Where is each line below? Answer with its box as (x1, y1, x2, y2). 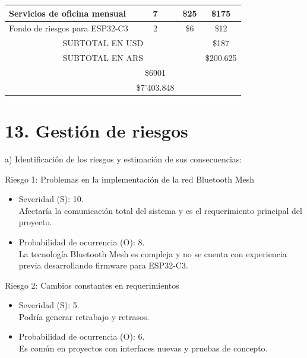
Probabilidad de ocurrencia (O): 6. (18, 330, 145, 343)
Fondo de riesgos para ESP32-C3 (9, 22, 128, 34)
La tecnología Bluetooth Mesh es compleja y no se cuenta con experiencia (18, 247, 287, 260)
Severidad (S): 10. (18, 193, 84, 205)
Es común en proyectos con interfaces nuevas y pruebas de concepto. (18, 342, 268, 354)
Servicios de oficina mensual (9, 7, 126, 19)
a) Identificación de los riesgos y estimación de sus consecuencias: (5, 152, 242, 165)
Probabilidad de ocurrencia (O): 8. (18, 235, 145, 248)
